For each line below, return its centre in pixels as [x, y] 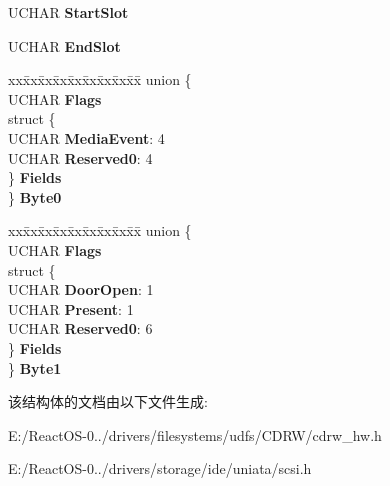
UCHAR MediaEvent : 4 [86, 137]
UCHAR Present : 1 [71, 308]
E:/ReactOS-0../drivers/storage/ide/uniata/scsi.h [160, 468]
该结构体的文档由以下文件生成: [108, 401]
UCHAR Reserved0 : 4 [80, 157]
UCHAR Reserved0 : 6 [80, 328]
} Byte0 [35, 196]
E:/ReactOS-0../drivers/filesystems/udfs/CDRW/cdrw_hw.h [195, 434]
